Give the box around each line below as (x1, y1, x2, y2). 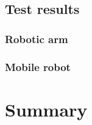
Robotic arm (5, 31, 68, 46)
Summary (5, 96, 88, 121)
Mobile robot (5, 59, 71, 74)
